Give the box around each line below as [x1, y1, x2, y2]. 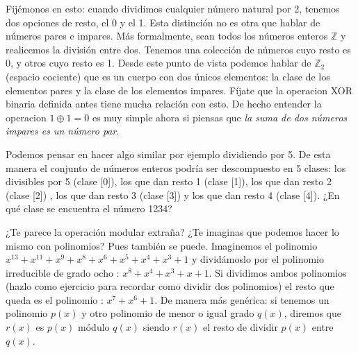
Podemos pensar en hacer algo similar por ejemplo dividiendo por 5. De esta [6, 146, 331, 161]
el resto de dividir [202, 320, 278, 334]
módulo [78, 320, 110, 334]
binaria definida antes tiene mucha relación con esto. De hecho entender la [6, 96, 322, 111]
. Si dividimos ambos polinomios [209, 265, 347, 279]
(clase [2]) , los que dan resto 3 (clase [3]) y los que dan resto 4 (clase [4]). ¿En [6, 187, 340, 202]
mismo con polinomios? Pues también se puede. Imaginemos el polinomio [6, 238, 318, 252]
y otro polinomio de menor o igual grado [81, 306, 254, 320]
